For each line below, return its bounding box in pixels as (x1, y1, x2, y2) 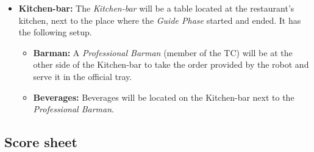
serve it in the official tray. (33, 70, 132, 82)
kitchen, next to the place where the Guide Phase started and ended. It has (18, 13, 301, 26)
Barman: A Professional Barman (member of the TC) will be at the (33, 46, 293, 59)
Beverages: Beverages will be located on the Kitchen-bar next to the (33, 90, 294, 103)
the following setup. (18, 26, 92, 38)
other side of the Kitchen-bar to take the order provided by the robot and (33, 58, 309, 71)
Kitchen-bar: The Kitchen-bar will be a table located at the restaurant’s (18, 2, 294, 14)
